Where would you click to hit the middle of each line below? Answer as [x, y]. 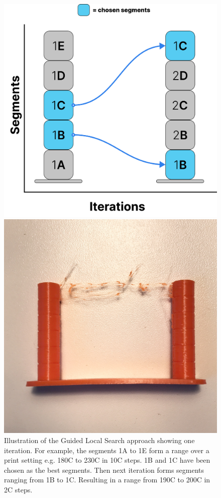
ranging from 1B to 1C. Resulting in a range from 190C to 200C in [107, 480]
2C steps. [18, 489]
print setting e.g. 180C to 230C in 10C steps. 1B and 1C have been [107, 460]
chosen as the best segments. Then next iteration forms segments [104, 470]
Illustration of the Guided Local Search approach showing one [99, 440]
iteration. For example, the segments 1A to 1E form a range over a [107, 450]
